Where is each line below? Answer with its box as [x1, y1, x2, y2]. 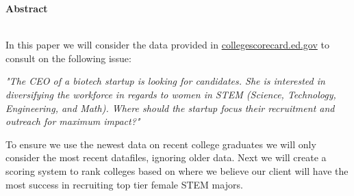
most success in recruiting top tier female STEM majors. [5, 177, 243, 191]
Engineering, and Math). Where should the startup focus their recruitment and [5, 100, 335, 115]
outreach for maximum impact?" [5, 114, 140, 128]
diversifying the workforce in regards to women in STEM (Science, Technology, [5, 87, 336, 101]
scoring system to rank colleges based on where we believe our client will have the [5, 163, 349, 178]
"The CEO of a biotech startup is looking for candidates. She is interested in [5, 74, 325, 88]
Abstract [5, 1, 48, 15]
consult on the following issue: [5, 51, 131, 65]
